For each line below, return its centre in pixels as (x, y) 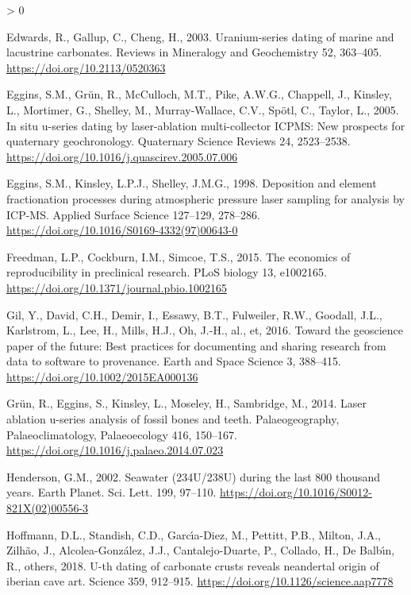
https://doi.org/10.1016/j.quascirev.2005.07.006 (122, 156)
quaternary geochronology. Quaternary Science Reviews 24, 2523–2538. (179, 141)
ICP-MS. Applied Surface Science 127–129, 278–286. (133, 214)
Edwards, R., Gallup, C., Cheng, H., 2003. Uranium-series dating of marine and (200, 36)
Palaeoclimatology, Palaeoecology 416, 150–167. (122, 434)
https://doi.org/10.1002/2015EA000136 (102, 376)
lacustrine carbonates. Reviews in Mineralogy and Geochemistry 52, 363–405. (194, 52)
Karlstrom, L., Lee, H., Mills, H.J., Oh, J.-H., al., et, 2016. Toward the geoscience (205, 330)
